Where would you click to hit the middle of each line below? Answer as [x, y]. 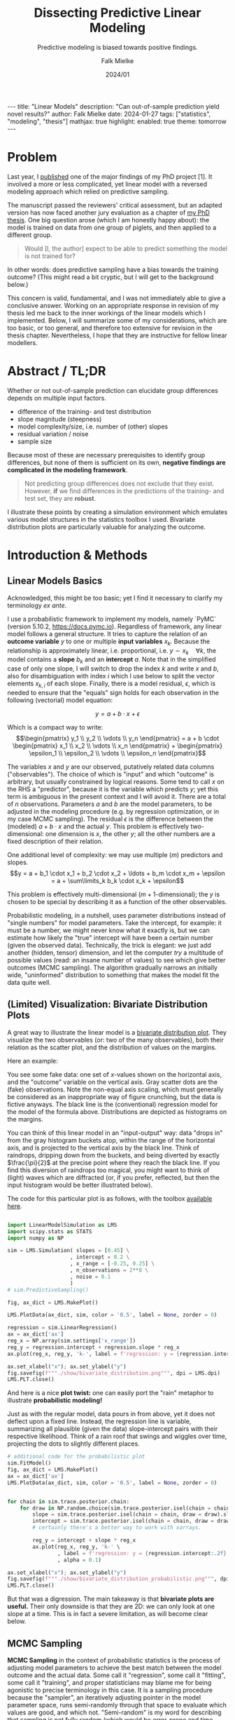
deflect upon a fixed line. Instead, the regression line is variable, [99, 1421]
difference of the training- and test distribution [84, 411]
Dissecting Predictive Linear [117, 13]
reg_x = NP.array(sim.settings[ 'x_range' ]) [72, 1341]
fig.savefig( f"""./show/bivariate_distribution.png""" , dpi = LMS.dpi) [114, 1373]
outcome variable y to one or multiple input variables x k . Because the [109, 642]
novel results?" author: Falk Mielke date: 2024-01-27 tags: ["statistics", [109, 114]
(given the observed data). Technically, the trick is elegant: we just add [109, 945]
